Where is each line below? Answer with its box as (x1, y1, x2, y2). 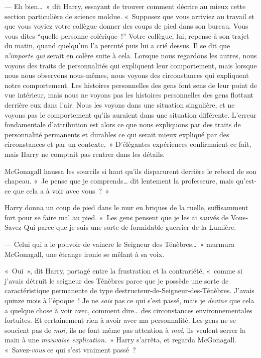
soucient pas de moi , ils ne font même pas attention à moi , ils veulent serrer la (5, 324, 245, 335)
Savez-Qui (5, 222, 36, 232)
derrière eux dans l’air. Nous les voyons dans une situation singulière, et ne (5, 99, 235, 110)
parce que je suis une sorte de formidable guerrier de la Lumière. (37, 222, 236, 232)
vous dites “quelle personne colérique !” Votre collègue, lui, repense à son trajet (5, 30, 249, 41)
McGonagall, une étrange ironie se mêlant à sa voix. (5, 248, 165, 259)
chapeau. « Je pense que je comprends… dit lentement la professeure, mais (5, 175, 234, 186)
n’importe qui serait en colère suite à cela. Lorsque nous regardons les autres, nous (5, 50, 257, 60)
